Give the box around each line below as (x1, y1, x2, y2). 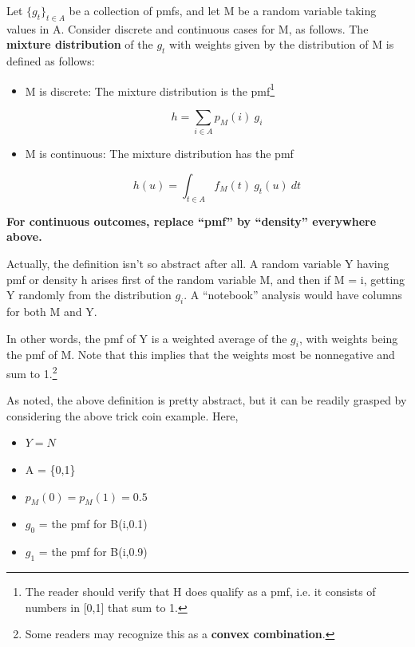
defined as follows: (6, 53, 95, 69)
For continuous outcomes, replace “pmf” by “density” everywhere (6, 212, 377, 229)
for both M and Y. (6, 302, 97, 319)
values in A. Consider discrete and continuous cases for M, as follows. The (6, 20, 369, 37)
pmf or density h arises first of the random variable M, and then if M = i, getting (6, 270, 405, 287)
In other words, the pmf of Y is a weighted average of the (6, 329, 287, 346)
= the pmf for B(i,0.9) (38, 543, 148, 560)
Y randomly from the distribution (6, 286, 172, 303)
